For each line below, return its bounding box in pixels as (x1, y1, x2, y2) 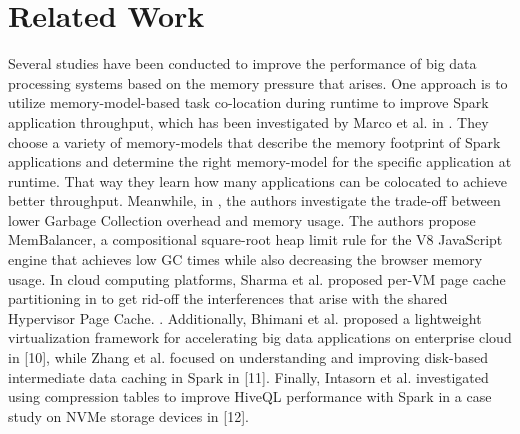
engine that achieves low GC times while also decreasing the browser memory (8, 249, 483, 270)
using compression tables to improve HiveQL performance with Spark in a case (8, 386, 492, 407)
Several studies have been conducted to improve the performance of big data (8, 53, 477, 74)
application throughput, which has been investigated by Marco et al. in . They (8, 111, 489, 132)
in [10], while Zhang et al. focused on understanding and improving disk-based (8, 347, 488, 368)
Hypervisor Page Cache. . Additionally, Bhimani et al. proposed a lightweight (8, 307, 482, 328)
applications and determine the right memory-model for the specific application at (8, 151, 512, 172)
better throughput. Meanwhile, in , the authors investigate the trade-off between (8, 190, 501, 211)
